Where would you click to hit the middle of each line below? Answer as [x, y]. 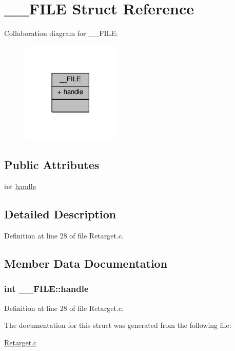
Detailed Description [60, 214]
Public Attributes [52, 165]
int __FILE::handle [46, 289]
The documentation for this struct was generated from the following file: [118, 325]
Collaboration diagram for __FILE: [61, 33]
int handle [20, 186]
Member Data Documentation [86, 263]
